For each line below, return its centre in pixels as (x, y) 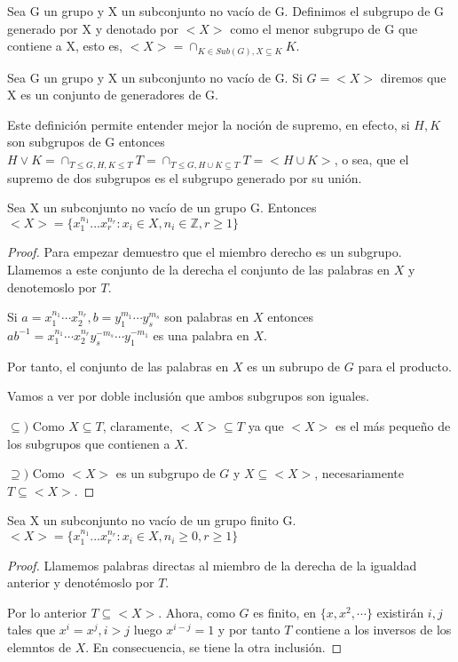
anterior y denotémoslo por (81, 582)
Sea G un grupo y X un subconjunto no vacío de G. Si (155, 77)
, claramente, (138, 425)
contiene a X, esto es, (65, 46)
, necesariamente (359, 473)
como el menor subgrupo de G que (324, 28)
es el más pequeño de (393, 425)
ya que (266, 425)
